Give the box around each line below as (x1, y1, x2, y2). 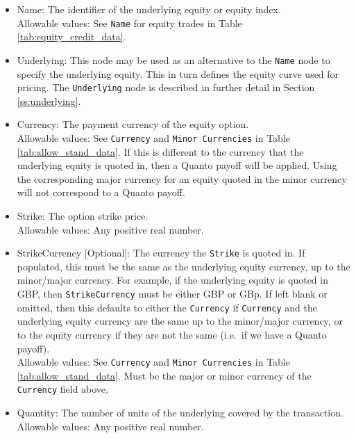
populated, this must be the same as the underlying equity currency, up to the (17, 259, 350, 273)
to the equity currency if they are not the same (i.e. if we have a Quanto (17, 327, 327, 341)
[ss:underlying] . (17, 93, 81, 108)
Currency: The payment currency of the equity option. (17, 117, 249, 131)
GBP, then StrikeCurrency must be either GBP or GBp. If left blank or (17, 286, 328, 300)
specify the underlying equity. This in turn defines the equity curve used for (17, 66, 339, 81)
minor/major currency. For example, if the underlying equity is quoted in (17, 273, 328, 287)
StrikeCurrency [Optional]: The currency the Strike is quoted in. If (17, 245, 305, 260)
